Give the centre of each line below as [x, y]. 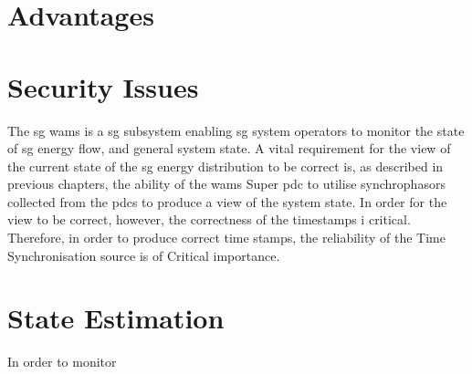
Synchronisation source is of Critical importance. [144, 255]
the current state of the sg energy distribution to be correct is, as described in [226, 166]
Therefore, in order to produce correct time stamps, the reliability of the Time [226, 238]
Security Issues [103, 86]
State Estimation [116, 318]
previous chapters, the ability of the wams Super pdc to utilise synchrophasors [226, 184]
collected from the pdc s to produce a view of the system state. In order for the [227, 201]
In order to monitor [62, 362]
